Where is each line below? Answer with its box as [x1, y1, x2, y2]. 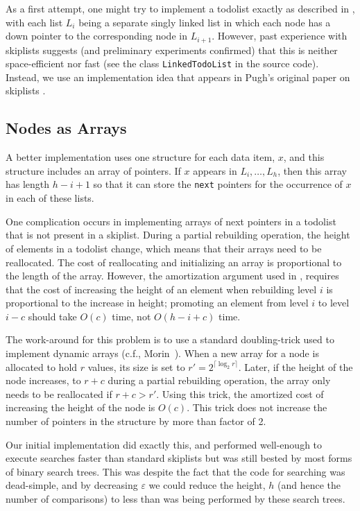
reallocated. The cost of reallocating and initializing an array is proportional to [6, 254, 342, 269]
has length [6, 177, 50, 191]
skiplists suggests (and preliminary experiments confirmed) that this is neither [6, 42, 338, 57]
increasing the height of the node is [6, 400, 155, 415]
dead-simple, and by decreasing [6, 478, 138, 492]
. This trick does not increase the [187, 400, 327, 415]
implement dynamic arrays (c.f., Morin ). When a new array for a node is [6, 346, 319, 361]
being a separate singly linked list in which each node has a [78, 15, 331, 29]
